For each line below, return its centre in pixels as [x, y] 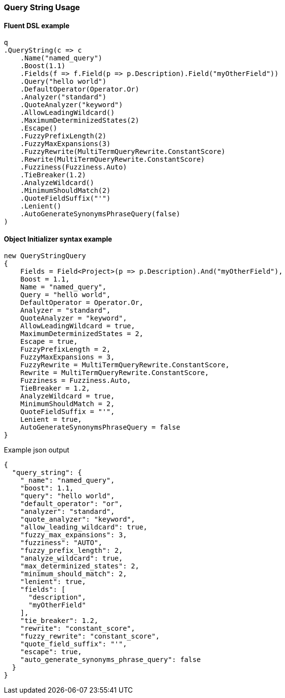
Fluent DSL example [37, 25]
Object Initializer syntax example [58, 239]
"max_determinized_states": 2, [80, 566]
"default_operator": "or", [71, 504]
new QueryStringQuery [45, 256]
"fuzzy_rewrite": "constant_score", [90, 636]
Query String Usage [42, 7]
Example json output [37, 450]
